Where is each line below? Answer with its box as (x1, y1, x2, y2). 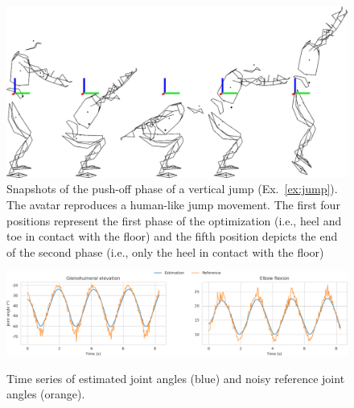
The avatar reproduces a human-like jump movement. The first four (6, 196, 340, 213)
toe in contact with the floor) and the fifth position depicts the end (6, 228, 338, 245)
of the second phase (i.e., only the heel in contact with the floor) (6, 243, 324, 260)
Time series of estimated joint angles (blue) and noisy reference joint (6, 369, 345, 386)
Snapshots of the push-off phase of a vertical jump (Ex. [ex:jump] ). (6, 180, 338, 197)
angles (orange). (6, 385, 85, 402)
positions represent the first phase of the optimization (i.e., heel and (6, 212, 342, 229)
